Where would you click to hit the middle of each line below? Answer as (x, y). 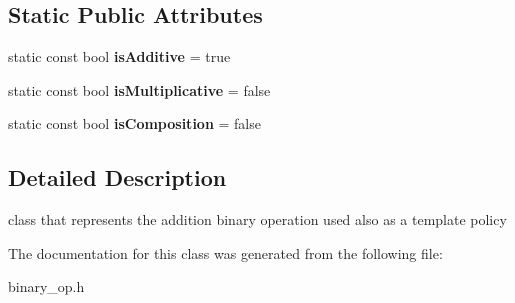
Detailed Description (117, 177)
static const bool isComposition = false (134, 123)
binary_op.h (46, 286)
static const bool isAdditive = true (119, 56)
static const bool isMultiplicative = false (139, 89)
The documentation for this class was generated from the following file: (225, 252)
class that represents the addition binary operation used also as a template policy (257, 219)
